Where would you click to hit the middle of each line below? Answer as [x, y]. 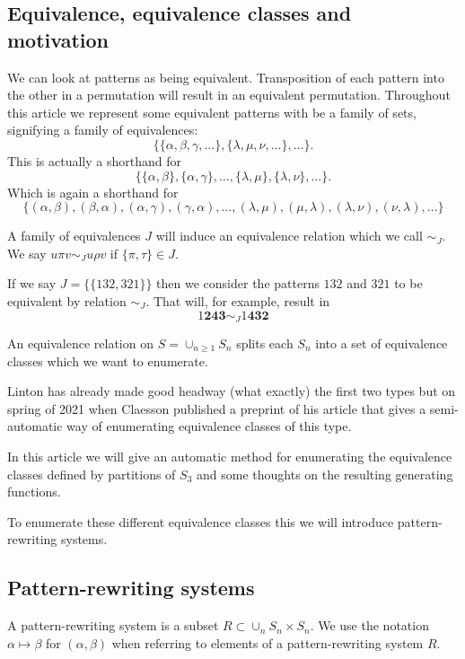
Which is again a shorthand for [93, 192]
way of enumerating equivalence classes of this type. [209, 426]
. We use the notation [369, 625]
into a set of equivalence [382, 343]
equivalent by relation [67, 300]
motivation [58, 39]
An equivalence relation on [80, 343]
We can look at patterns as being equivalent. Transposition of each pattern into [226, 77]
